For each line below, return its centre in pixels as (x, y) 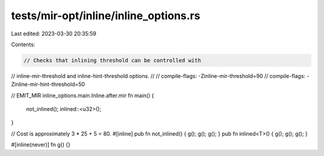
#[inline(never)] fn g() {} (41, 145)
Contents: (23, 44)
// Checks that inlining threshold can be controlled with (112, 60)
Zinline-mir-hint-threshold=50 (48, 85)
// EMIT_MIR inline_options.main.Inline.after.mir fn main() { (82, 95)
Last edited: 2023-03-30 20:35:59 (54, 34)
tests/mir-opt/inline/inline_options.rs (106, 16)
